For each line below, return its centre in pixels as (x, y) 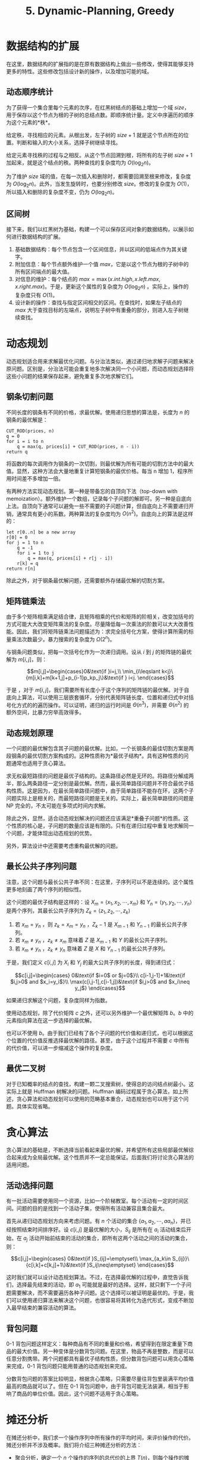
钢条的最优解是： (27, 419)
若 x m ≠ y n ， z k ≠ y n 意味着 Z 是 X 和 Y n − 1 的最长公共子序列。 (91, 949)
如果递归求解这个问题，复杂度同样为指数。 (58, 1000)
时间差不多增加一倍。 (37, 478)
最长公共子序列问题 (41, 867)
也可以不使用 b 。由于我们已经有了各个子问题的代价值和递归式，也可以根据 (97, 1033)
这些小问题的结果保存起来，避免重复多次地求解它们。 (71, 376)
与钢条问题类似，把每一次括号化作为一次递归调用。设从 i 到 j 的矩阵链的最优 (99, 652)
